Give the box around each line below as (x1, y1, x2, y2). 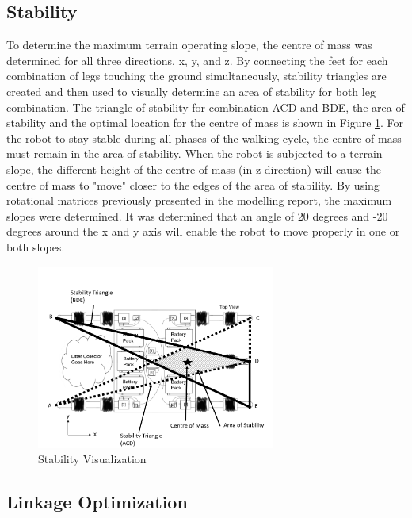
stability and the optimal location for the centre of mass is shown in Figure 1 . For (6, 114, 404, 131)
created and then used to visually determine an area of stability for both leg (6, 82, 376, 99)
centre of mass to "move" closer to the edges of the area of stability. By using (6, 176, 380, 193)
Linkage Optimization (6, 489, 188, 514)
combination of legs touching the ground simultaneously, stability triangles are (6, 67, 387, 84)
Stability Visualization (38, 451, 147, 467)
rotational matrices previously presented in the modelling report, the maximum (6, 192, 392, 209)
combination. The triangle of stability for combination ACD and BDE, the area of (6, 98, 405, 115)
